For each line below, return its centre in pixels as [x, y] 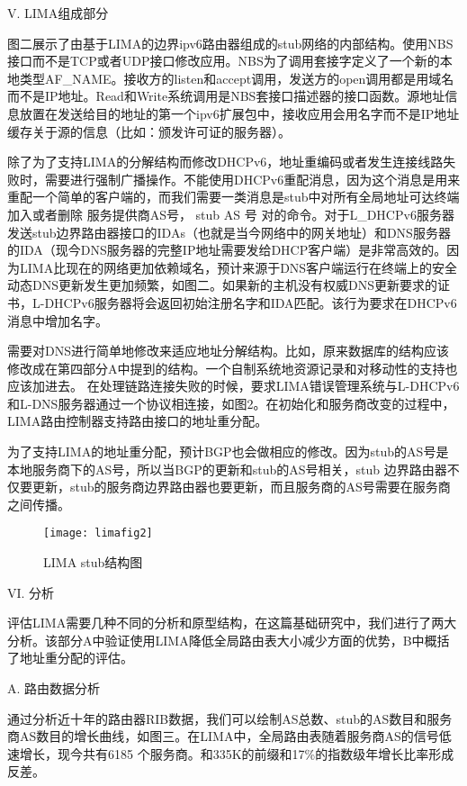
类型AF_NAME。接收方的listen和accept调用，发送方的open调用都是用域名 [237, 78]
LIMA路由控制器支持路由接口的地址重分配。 [138, 421]
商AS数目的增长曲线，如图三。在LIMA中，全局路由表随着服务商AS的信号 [223, 736]
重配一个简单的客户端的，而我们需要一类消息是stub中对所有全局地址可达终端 [233, 197]
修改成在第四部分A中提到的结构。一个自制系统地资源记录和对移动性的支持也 [233, 368]
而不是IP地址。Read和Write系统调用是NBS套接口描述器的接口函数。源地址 [226, 96]
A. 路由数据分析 [54, 688]
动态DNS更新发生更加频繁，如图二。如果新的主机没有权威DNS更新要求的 [222, 285]
